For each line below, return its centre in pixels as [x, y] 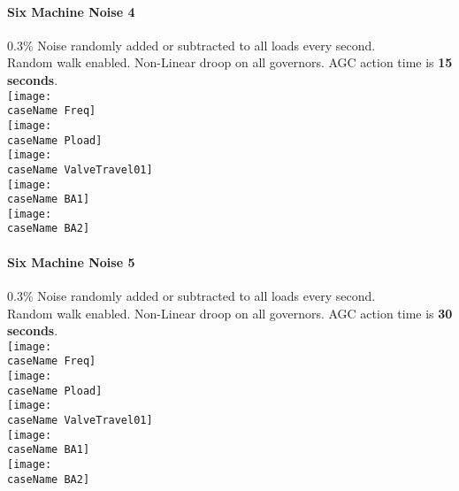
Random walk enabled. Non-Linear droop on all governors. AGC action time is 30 [230, 313]
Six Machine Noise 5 [71, 261]
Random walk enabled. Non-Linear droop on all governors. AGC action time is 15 [230, 62]
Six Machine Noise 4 [71, 11]
